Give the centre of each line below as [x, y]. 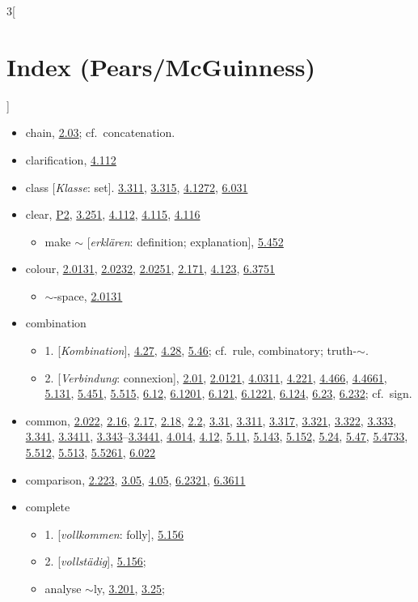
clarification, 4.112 [71, 159]
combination [56, 323]
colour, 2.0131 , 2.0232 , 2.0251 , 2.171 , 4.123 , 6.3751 [150, 269]
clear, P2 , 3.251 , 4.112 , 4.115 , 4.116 [113, 214]
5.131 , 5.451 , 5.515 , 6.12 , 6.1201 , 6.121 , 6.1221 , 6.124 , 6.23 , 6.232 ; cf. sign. [228, 393]
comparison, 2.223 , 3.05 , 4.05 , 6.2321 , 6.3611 [135, 479]
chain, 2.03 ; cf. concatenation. [100, 132]
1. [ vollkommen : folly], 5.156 [114, 534]
